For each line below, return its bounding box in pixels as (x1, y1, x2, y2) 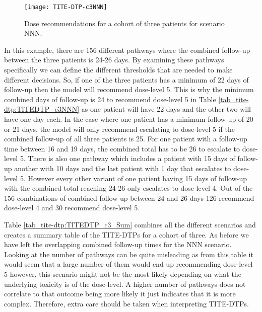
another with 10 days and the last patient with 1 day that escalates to (14, 163, 231, 173)
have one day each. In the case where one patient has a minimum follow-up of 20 (4, 114, 253, 124)
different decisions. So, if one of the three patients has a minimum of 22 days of (4, 74, 249, 85)
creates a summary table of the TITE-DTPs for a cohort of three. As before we (4, 229, 249, 240)
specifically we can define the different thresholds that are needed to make (4, 64, 233, 75)
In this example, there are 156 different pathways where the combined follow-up (4, 44, 250, 55)
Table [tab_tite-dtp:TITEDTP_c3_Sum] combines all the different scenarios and (4, 219, 256, 229)
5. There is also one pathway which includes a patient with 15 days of (20, 153, 235, 164)
